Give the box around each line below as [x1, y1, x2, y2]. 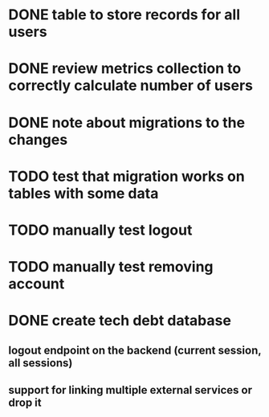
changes [8, 130, 68, 149]
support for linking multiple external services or [8, 383, 253, 397]
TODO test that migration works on [8, 167, 245, 186]
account [8, 275, 65, 293]
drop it [8, 396, 42, 410]
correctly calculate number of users [8, 76, 254, 95]
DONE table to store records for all [8, 6, 241, 24]
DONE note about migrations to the [8, 113, 246, 132]
